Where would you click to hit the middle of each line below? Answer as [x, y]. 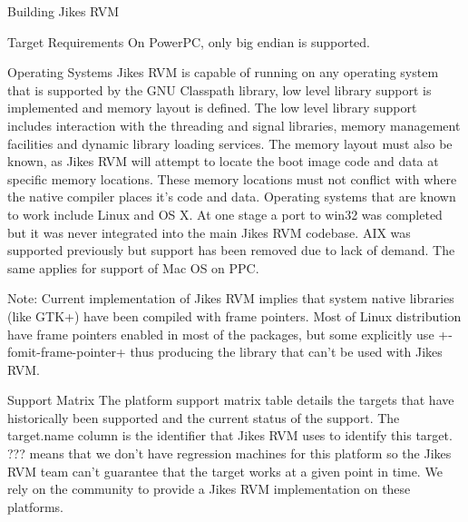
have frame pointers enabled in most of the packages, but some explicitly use [221, 334]
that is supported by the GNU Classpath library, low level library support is [219, 89]
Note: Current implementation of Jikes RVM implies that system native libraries [231, 298]
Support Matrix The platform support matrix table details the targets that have [231, 400]
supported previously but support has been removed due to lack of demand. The [231, 250]
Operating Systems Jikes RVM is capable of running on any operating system [223, 72]
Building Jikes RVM [63, 11]
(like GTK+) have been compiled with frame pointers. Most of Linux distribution [234, 315]
